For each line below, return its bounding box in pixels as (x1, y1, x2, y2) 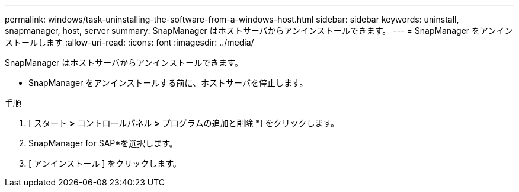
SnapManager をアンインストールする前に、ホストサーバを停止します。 (28, 78, 308, 88)
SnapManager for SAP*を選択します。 (28, 138, 178, 148)
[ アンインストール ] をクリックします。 (28, 158, 181, 168)
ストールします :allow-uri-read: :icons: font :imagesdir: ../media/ (5, 37, 254, 47)
